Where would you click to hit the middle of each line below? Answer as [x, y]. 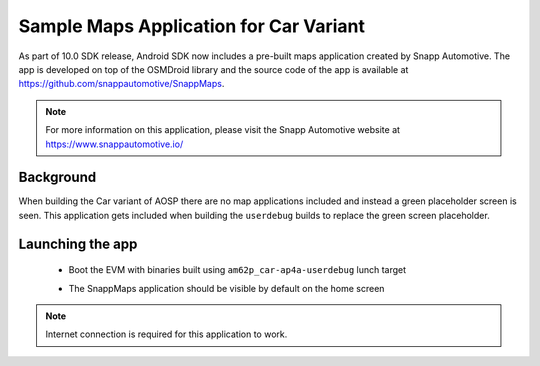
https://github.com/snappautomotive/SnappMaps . [121, 84]
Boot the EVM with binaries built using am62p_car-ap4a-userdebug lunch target [237, 270]
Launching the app [78, 243]
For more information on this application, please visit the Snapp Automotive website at [222, 130]
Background [57, 177]
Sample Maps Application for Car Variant [191, 26]
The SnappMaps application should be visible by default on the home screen [226, 288]
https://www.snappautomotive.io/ [114, 144]
